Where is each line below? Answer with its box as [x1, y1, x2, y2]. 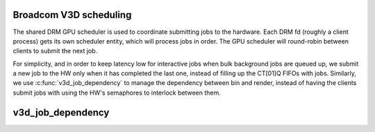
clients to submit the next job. [12, 47, 98, 55]
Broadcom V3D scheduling [12, 9, 132, 21]
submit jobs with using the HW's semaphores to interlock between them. [12, 88, 222, 97]
